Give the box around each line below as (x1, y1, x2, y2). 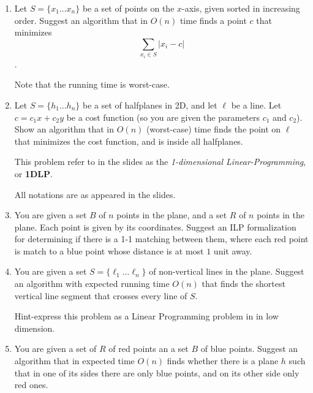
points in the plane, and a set (116, 208, 227, 221)
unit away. (213, 244, 252, 257)
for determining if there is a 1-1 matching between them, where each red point (14, 232, 309, 245)
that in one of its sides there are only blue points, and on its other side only (14, 366, 300, 379)
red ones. (14, 378, 48, 391)
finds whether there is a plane (167, 354, 279, 367)
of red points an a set (108, 342, 189, 355)
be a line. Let (231, 98, 282, 111)
